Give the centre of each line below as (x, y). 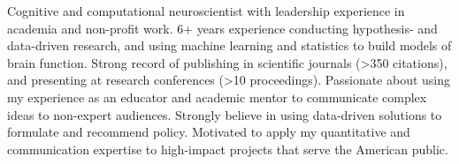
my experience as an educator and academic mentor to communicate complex (217, 97)
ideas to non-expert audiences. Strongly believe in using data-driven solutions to (225, 114)
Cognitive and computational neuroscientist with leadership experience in (206, 11)
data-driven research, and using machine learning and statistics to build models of (229, 45)
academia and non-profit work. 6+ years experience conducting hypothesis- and (222, 28)
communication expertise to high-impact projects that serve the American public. (228, 149)
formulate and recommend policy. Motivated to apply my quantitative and (209, 132)
